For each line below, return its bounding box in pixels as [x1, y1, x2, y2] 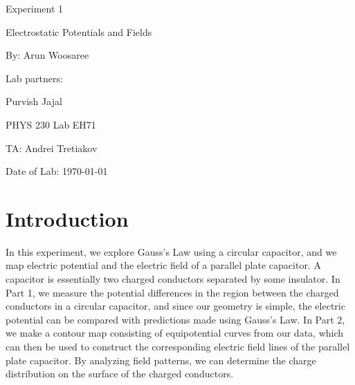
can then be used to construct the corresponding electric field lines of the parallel [6, 339, 350, 354]
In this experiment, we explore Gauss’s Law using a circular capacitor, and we [6, 244, 337, 259]
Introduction [6, 204, 129, 232]
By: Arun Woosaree [6, 48, 89, 62]
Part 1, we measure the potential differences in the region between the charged [6, 285, 339, 299]
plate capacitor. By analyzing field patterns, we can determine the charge [6, 353, 316, 367]
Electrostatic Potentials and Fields [6, 24, 152, 39]
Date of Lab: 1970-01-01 [6, 164, 108, 178]
